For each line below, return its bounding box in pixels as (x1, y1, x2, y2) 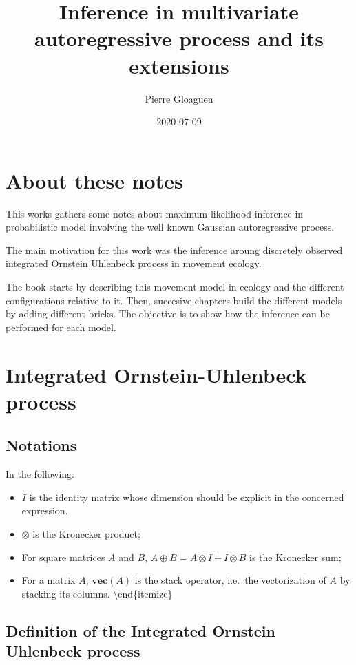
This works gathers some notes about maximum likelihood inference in (6, 206, 304, 220)
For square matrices (21, 549, 105, 564)
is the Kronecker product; (32, 526, 140, 540)
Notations (6, 434, 77, 456)
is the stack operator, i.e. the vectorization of (134, 573, 326, 587)
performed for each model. (6, 319, 116, 334)
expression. (21, 503, 68, 518)
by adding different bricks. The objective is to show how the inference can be (6, 306, 330, 321)
